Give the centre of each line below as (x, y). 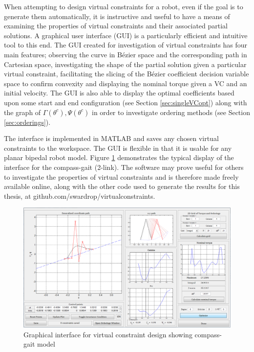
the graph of (22, 112)
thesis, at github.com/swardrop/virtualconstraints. (80, 196)
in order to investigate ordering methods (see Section (171, 112)
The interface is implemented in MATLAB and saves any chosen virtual (111, 138)
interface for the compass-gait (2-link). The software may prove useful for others (124, 167)
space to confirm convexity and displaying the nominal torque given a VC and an (126, 83)
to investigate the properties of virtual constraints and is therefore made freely (121, 176)
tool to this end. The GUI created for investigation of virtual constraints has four (126, 45)
